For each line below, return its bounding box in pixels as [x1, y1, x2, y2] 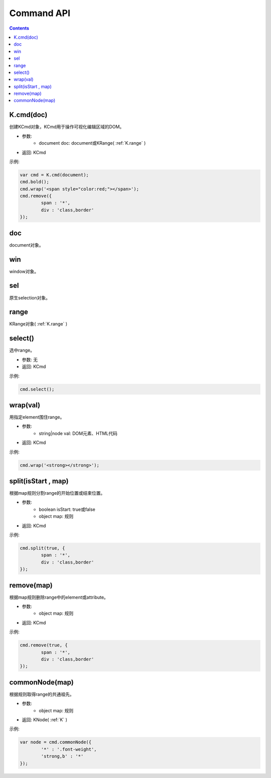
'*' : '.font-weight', [41, 746, 97, 752]
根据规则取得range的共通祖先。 [9, 691, 75, 697]
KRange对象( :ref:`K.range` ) [9, 321, 68, 327]
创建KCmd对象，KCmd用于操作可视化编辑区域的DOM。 [9, 124, 124, 130]
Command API [9, 8, 70, 19]
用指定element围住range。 [9, 414, 65, 420]
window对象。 [9, 268, 39, 274]
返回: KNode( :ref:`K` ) [22, 717, 68, 723]
